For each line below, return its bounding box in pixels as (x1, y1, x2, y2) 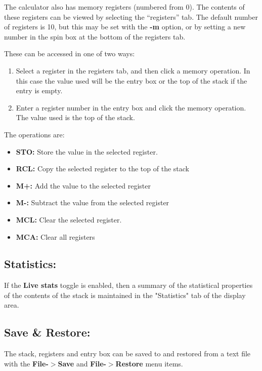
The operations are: (4, 129, 65, 139)
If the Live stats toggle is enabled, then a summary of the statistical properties (4, 280, 253, 290)
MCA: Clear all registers (16, 231, 95, 242)
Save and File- (58, 358, 106, 368)
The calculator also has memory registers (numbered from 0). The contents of (4, 2, 245, 12)
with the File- (4, 358, 49, 368)
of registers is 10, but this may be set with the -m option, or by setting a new (4, 21, 246, 32)
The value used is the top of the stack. (16, 112, 135, 123)
